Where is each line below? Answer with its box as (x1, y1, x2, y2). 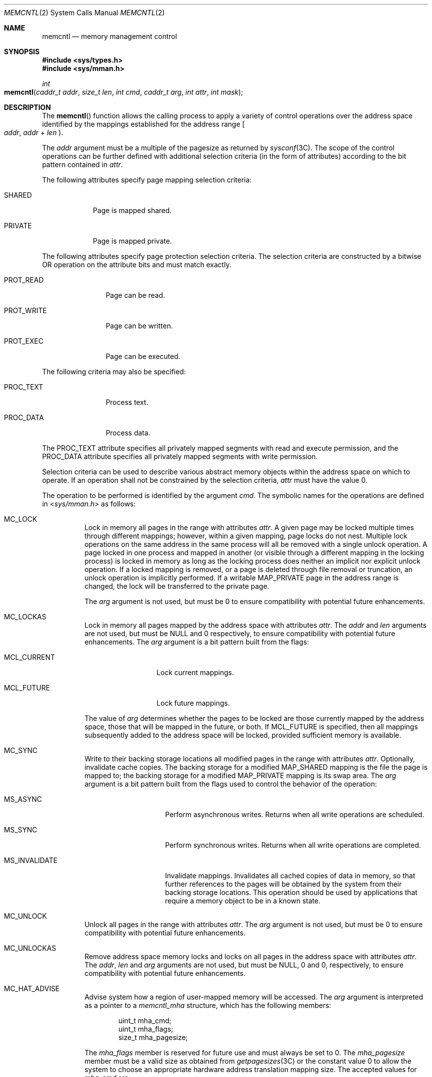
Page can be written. (106, 322, 173, 330)
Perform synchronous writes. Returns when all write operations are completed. (165, 841, 421, 849)
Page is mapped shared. (93, 206, 172, 215)
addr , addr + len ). (4, 128, 63, 137)
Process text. (106, 398, 148, 406)
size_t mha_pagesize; (118, 1033, 188, 1041)
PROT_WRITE (4, 306, 47, 315)
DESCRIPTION (4, 103, 51, 111)
